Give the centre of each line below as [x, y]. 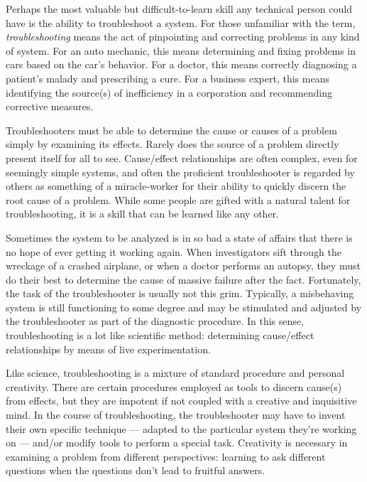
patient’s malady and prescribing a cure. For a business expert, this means [168, 78]
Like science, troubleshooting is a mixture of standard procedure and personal [175, 373]
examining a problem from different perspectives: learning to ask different [166, 456]
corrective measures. [50, 106]
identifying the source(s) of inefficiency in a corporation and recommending [169, 92]
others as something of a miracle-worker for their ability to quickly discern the [176, 186]
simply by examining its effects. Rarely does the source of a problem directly [172, 144]
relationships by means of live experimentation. [108, 349]
